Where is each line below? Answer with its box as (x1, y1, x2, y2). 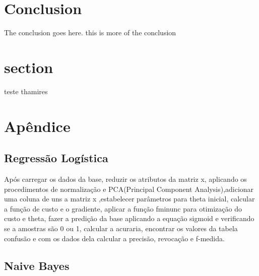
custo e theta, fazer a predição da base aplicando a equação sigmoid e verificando (4, 213, 254, 224)
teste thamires (4, 86, 48, 96)
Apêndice (4, 115, 71, 136)
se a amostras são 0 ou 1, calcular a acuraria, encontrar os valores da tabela (4, 223, 238, 233)
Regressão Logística (4, 150, 108, 166)
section (4, 56, 53, 77)
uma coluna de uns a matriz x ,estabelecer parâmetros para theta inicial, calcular (4, 193, 255, 204)
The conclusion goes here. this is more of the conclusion (4, 27, 176, 38)
